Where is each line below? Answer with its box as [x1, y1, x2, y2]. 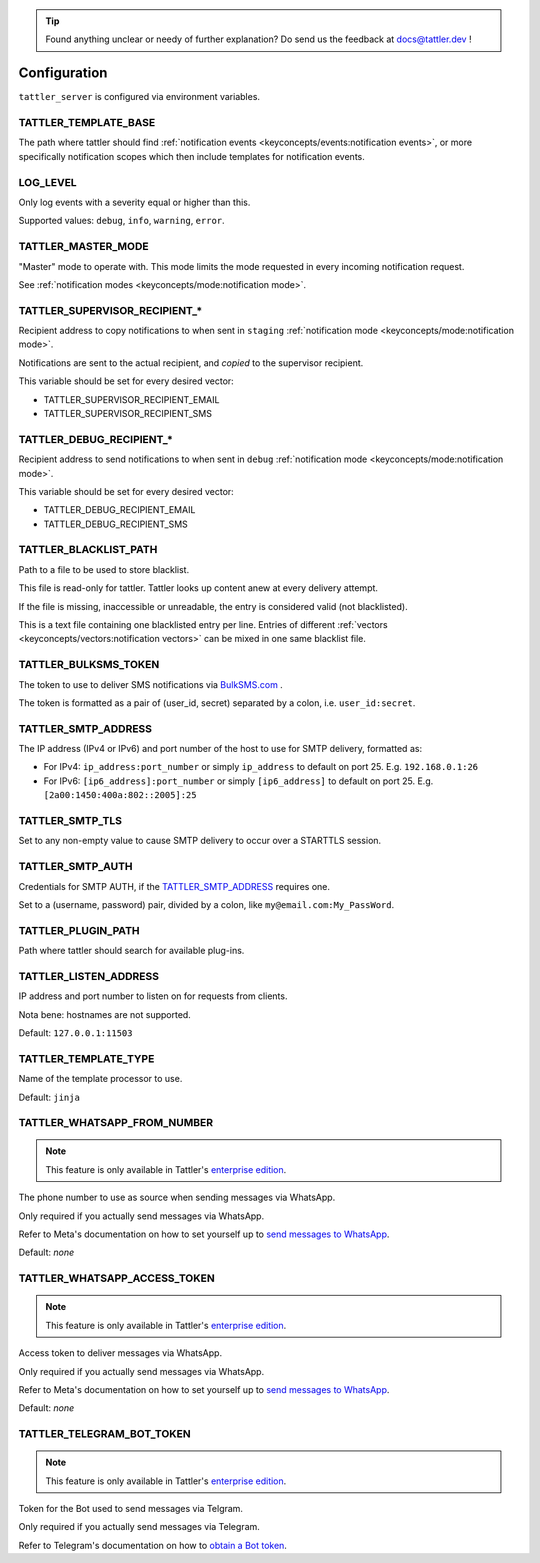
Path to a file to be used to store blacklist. [18, 563, 190, 575]
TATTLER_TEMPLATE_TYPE [18, 1051, 155, 1065]
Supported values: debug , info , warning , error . [18, 215, 225, 227]
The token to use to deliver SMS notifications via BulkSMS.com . [18, 678, 284, 690]
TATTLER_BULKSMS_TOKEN [18, 658, 160, 672]
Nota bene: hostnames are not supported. [18, 1008, 192, 1020]
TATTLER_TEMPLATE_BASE [18, 116, 156, 130]
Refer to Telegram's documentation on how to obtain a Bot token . [18, 1539, 287, 1551]
